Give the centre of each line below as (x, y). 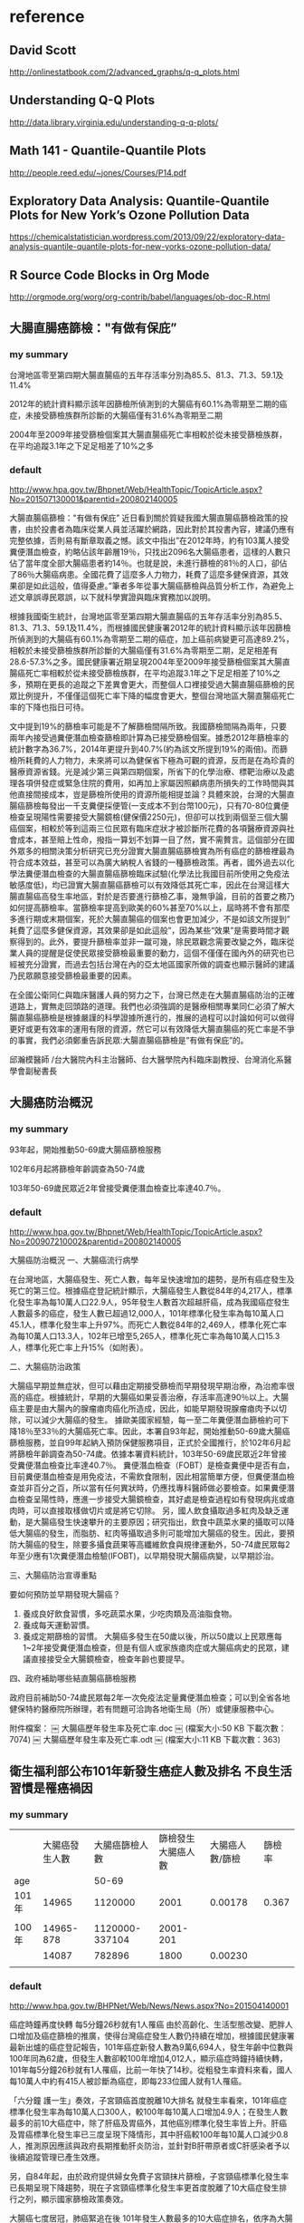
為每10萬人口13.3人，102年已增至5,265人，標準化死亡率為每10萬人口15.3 (145, 1336)
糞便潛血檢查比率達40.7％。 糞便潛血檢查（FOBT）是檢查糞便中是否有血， (156, 1465)
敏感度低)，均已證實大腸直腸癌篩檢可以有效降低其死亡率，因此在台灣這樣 (146, 885)
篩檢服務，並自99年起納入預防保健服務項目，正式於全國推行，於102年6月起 (150, 1442)
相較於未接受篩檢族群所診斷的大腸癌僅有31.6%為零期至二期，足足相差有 (144, 651)
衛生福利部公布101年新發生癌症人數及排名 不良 (139, 1771)
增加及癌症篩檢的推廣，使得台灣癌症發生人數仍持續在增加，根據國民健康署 (156, 2036)
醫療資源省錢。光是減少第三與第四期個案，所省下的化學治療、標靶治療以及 (148, 772)
